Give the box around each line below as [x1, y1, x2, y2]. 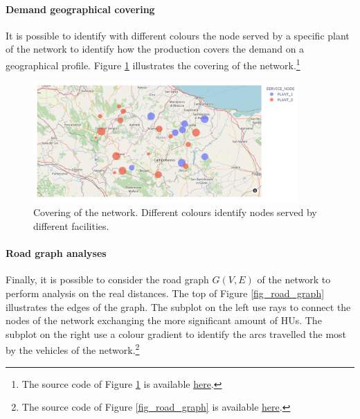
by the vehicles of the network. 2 [6, 341, 140, 357]
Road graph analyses [6, 246, 107, 260]
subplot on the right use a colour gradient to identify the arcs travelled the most [6, 326, 347, 341]
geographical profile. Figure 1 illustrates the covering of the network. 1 [6, 55, 300, 72]
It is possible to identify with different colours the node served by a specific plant [6, 28, 350, 42]
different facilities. [33, 218, 109, 233]
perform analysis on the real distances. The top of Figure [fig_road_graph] [6, 285, 325, 300]
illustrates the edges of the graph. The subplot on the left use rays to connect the [6, 299, 351, 314]
